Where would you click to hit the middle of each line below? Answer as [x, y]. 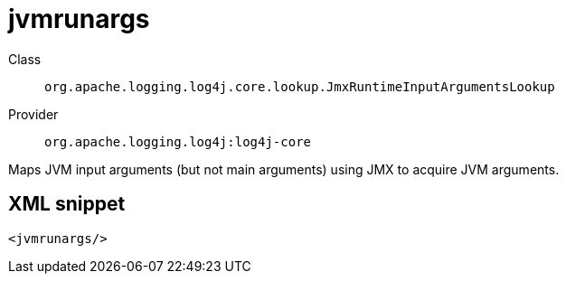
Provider [33, 114]
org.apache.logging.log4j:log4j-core [178, 141]
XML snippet [67, 204]
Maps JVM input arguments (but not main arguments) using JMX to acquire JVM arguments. [284, 169]
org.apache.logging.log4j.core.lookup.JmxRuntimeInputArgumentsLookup [300, 86]
